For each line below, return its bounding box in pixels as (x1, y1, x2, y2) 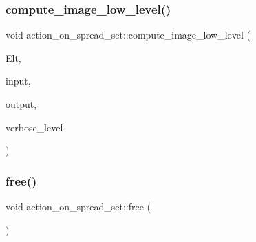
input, (6, 74, 31, 88)
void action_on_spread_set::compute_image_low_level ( (6, 27, 251, 42)
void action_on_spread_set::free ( (6, 199, 151, 213)
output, (6, 97, 37, 111)
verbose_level (6, 120, 63, 134)
